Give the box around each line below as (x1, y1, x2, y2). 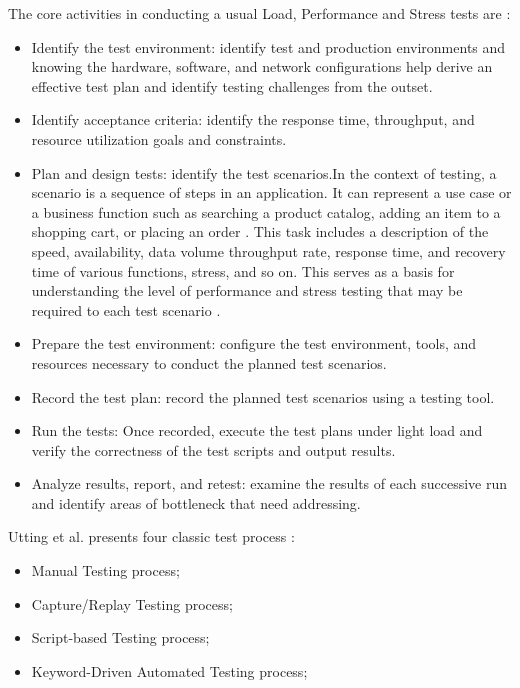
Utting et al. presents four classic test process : (8, 526, 295, 547)
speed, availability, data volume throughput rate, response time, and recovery (31, 240, 506, 261)
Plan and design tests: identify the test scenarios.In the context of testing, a (31, 162, 497, 183)
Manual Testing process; (31, 560, 180, 581)
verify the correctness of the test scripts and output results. (31, 439, 396, 460)
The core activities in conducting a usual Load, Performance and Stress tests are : (8, 3, 511, 23)
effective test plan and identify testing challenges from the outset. (31, 75, 433, 96)
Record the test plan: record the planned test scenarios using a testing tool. (31, 386, 495, 407)
